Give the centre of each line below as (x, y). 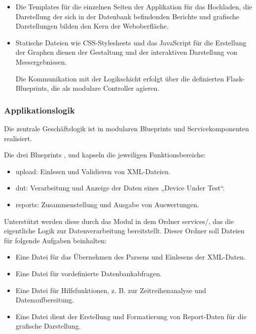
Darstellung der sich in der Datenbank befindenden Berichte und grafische (127, 16)
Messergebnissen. (41, 61)
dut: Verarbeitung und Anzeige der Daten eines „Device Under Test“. (120, 188)
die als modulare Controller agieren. (105, 88)
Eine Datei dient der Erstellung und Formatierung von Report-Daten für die (131, 316)
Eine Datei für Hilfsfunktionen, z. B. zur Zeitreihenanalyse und (111, 290)
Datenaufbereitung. (45, 300)
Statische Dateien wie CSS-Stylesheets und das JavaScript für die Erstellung (131, 42)
